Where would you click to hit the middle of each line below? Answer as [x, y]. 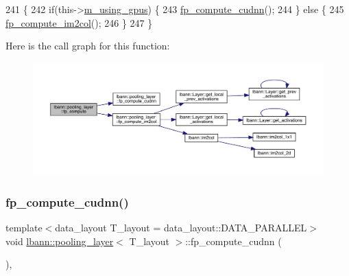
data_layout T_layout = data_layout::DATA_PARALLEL [181, 227]
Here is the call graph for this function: [88, 46]
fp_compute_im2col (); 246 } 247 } [79, 22]
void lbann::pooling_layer [60, 241]
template [24, 227]
